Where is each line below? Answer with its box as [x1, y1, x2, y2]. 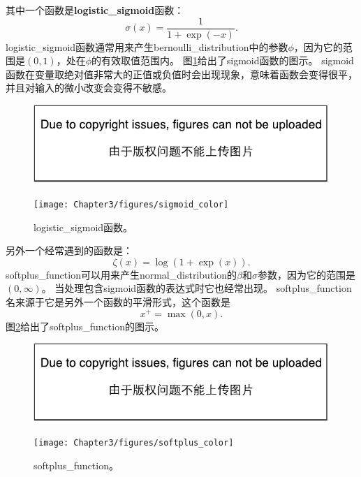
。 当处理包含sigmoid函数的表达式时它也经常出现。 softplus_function [41, 281, 352, 295]
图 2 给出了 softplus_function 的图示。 [6, 318, 164, 333]
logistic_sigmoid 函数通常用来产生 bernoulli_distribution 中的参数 [6, 39, 288, 54]
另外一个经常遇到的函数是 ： [6, 243, 133, 258]
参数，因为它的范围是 [257, 267, 355, 281]
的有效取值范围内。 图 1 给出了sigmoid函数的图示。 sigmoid [91, 53, 354, 68]
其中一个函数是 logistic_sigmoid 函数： [6, 3, 184, 17]
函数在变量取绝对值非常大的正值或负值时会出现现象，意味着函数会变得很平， [6, 66, 358, 81]
